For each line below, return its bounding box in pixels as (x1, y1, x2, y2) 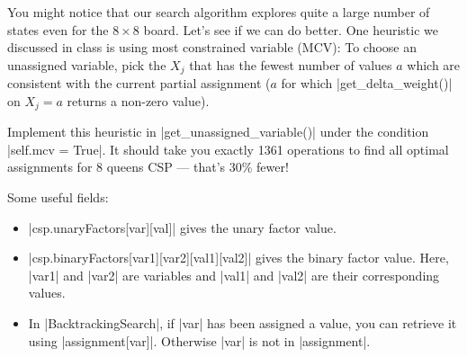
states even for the (7, 20, 109, 39)
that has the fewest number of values (189, 55, 392, 74)
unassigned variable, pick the (7, 55, 166, 74)
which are (407, 55, 461, 74)
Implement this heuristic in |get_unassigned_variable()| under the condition (7, 122, 429, 141)
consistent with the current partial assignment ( (7, 74, 271, 93)
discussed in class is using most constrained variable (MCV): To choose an (7, 38, 418, 57)
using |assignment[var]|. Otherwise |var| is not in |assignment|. (28, 331, 371, 350)
